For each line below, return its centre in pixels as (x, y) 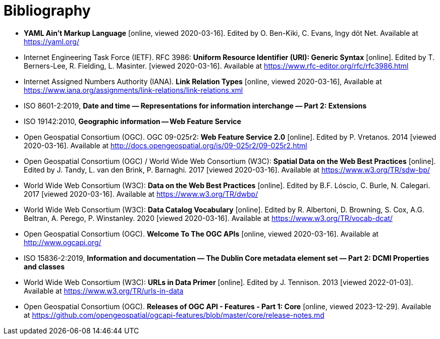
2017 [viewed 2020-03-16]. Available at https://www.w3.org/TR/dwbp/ (141, 194)
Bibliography (47, 11)
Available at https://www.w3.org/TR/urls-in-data (104, 291)
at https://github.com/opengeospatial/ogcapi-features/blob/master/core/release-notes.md (174, 315)
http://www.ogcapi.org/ (63, 242)
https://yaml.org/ (51, 41)
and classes (44, 266)
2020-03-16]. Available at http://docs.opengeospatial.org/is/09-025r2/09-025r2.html (166, 145)
